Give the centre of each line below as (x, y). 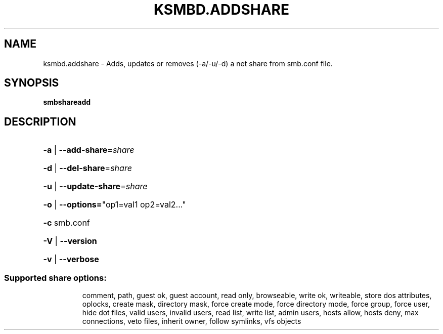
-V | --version (70, 241)
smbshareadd (67, 102)
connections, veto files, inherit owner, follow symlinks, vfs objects (192, 321)
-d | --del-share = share (87, 168)
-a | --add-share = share (89, 150)
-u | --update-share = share (95, 186)
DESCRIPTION (40, 121)
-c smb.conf (67, 223)
